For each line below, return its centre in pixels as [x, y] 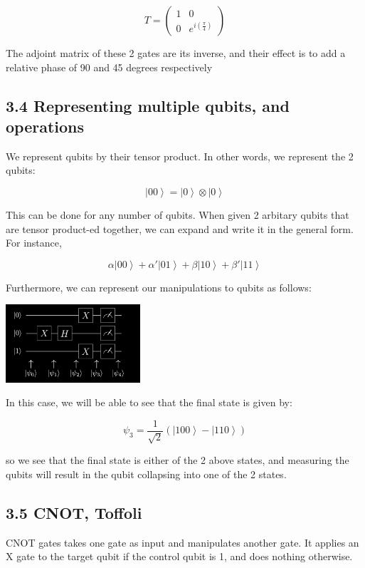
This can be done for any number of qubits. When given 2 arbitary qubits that [178, 214]
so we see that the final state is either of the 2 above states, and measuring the [178, 460]
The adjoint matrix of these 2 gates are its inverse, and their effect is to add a [176, 53]
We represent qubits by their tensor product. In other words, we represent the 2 [180, 156]
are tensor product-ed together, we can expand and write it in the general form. [180, 228]
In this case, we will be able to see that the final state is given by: [149, 402]
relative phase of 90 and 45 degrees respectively [109, 67]
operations [45, 126]
